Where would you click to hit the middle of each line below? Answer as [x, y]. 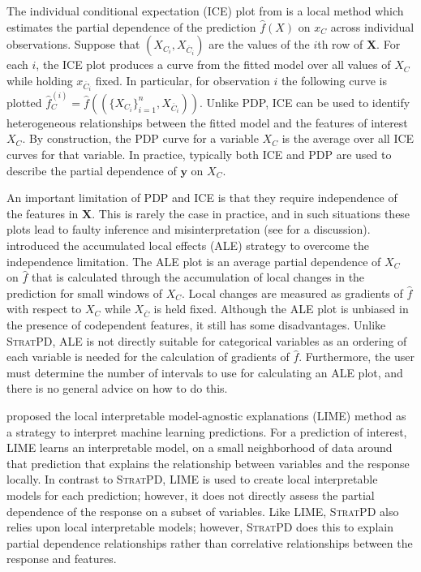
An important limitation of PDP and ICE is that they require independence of [202, 198]
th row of [340, 44]
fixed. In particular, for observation [183, 80]
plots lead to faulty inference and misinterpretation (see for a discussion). [189, 229]
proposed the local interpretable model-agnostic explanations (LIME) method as [206, 416]
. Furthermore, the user [357, 357]
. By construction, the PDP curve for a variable [140, 138]
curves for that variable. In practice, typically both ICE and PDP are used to [199, 155]
